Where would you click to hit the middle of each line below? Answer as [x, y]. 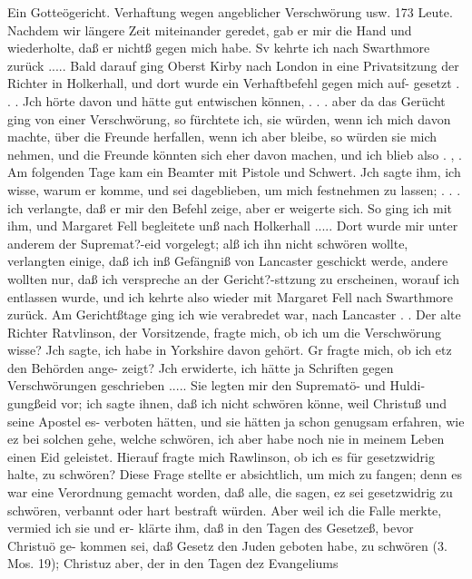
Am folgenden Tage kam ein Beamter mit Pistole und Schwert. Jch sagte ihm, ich [234, 172]
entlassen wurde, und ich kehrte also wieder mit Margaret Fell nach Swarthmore [231, 296]
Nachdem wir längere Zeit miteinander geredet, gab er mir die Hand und [210, 29]
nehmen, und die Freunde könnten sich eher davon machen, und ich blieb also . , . [235, 154]
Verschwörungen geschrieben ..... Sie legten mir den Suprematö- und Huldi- [216, 385]
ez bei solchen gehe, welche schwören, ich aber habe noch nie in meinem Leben [226, 439]
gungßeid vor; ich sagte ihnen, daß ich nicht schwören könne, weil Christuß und [227, 403]
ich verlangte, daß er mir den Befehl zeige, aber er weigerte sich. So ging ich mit [230, 207]
